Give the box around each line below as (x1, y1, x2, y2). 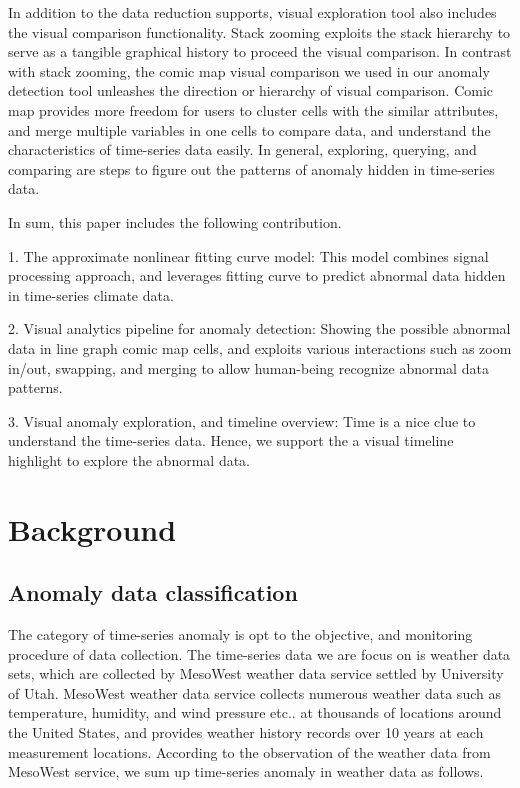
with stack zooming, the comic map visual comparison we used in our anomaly (8, 60, 490, 81)
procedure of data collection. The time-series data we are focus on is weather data (8, 643, 511, 664)
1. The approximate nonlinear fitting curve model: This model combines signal (8, 245, 489, 266)
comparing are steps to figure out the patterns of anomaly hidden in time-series (8, 158, 495, 179)
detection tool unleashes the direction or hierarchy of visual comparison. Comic (8, 80, 494, 101)
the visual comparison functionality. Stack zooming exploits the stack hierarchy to (8, 21, 511, 42)
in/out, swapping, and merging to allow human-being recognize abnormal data (8, 357, 489, 378)
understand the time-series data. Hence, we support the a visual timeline (8, 430, 454, 451)
